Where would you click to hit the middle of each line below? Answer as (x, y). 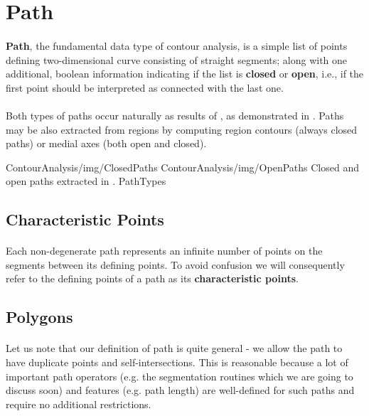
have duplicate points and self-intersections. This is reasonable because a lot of (177, 362)
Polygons (39, 317)
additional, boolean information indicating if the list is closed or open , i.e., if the (185, 74)
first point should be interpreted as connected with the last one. (145, 87)
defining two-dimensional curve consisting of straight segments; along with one (177, 59)
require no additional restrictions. (79, 404)
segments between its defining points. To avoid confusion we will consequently (175, 264)
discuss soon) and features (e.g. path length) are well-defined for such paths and (180, 390)
